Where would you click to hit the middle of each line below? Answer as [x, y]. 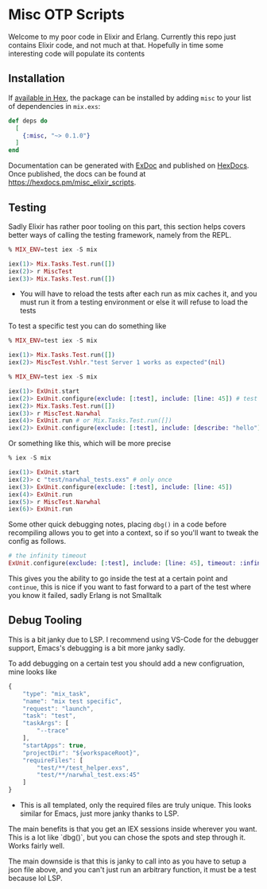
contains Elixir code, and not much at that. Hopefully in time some [116, 45]
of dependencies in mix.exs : [54, 106]
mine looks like [33, 672]
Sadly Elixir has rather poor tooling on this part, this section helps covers [127, 226]
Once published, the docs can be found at [77, 174]
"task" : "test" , [50, 716]
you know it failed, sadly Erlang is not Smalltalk [85, 596]
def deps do [28, 121]
